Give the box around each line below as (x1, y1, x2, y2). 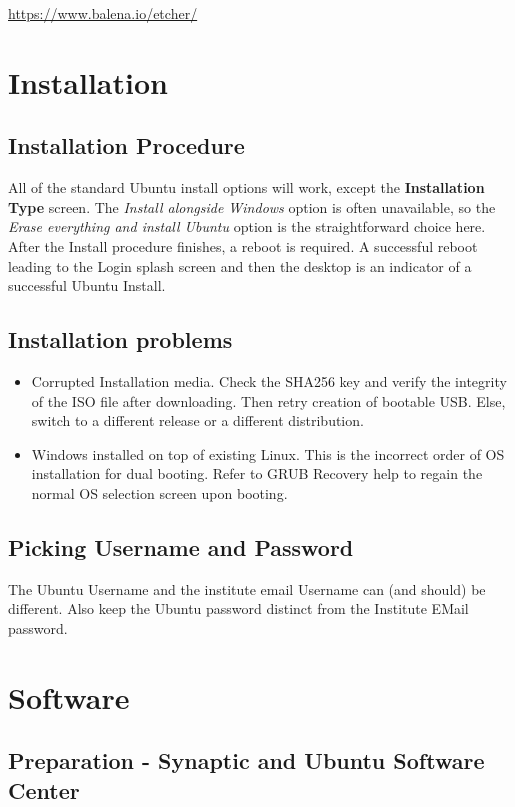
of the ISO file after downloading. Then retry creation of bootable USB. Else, (31, 390, 506, 411)
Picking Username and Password (8, 531, 354, 562)
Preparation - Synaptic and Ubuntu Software (8, 745, 485, 776)
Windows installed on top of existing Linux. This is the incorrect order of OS (31, 443, 505, 464)
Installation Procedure (8, 130, 245, 161)
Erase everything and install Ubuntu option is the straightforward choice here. (8, 216, 486, 237)
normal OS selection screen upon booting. (31, 482, 288, 503)
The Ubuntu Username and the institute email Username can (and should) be (8, 578, 486, 599)
